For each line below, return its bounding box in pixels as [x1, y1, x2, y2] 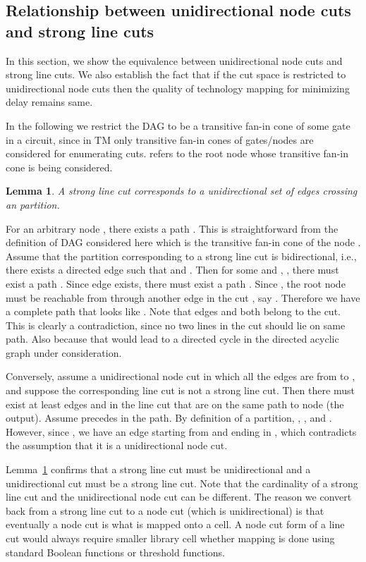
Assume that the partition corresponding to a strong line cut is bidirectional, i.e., [6, 248, 357, 263]
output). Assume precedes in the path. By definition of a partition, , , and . [6, 410, 332, 425]
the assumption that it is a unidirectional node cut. [6, 438, 228, 453]
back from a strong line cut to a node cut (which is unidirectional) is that [6, 503, 324, 518]
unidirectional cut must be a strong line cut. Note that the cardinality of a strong [6, 475, 358, 490]
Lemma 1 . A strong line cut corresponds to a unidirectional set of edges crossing [6, 183, 358, 198]
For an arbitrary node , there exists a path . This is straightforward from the [6, 221, 338, 236]
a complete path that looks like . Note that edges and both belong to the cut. [6, 304, 341, 319]
